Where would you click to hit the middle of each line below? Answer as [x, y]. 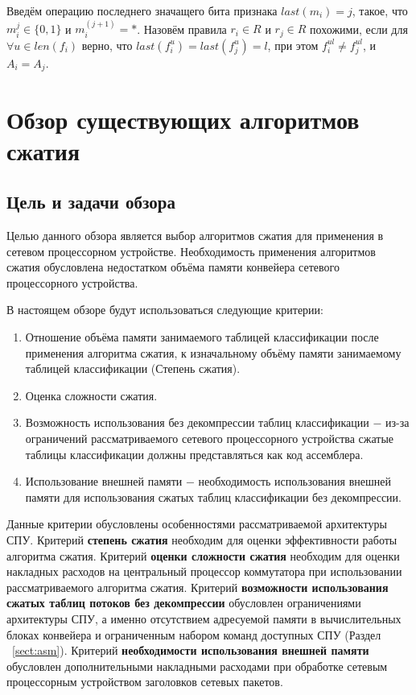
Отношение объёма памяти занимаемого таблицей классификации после [202, 337]
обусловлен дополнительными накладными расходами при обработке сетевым [197, 666]
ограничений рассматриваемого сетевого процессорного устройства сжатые [210, 439]
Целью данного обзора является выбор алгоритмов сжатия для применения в [195, 236]
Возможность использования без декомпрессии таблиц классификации [197, 422]
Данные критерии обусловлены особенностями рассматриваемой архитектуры [197, 524]
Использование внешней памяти [104, 481]
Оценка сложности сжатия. [91, 395]
